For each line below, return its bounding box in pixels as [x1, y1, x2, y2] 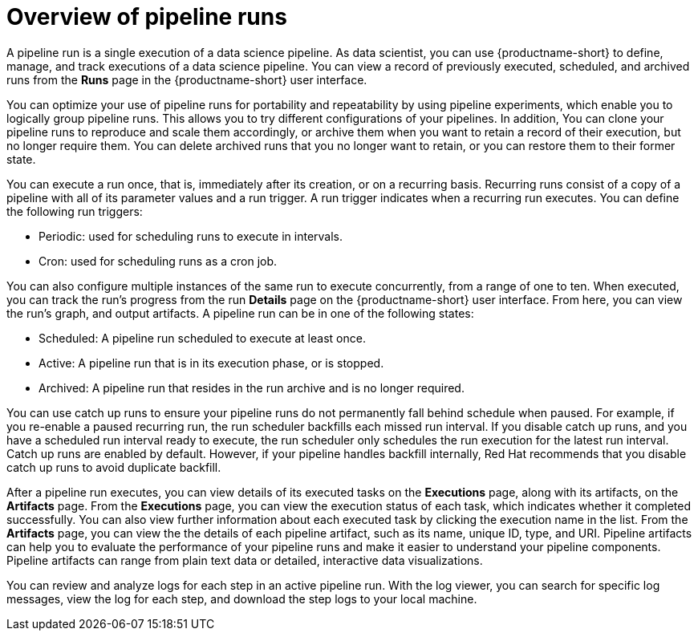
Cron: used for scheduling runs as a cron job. [39, 254, 278, 268]
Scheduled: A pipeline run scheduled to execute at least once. [39, 331, 366, 345]
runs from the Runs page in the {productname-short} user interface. [6, 72, 367, 87]
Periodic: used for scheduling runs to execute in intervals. [39, 229, 343, 243]
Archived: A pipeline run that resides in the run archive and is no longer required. [39, 380, 465, 395]
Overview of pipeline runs [6, 3, 287, 30]
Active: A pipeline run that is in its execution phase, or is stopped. [39, 355, 384, 370]
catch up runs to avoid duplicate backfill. [6, 460, 221, 474]
